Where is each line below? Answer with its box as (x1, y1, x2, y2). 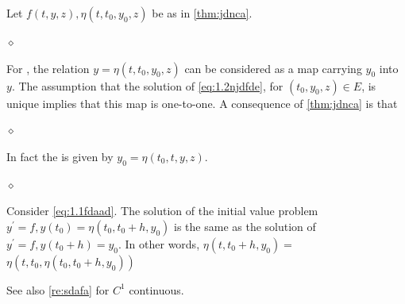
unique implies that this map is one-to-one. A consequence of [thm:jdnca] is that (6, 94, 398, 111)
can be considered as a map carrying (184, 60, 362, 76)
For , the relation (6, 60, 90, 76)
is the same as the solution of (174, 217, 316, 234)
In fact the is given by (6, 148, 114, 164)
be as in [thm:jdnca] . (152, 5, 253, 21)
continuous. (129, 281, 184, 298)
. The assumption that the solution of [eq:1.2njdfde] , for (11, 77, 283, 94)
